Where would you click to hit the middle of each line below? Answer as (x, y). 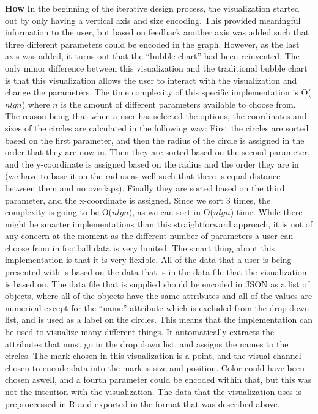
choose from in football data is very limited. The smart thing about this (140, 247)
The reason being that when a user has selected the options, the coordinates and (156, 116)
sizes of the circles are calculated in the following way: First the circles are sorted (157, 128)
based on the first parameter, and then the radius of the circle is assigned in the (155, 140)
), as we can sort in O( (171, 212)
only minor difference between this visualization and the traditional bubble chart (156, 68)
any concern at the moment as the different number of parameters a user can (149, 236)
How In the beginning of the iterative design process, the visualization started (152, 8)
